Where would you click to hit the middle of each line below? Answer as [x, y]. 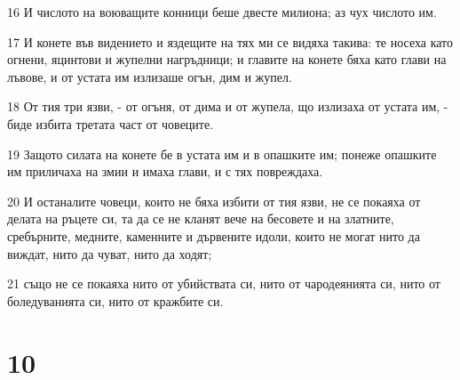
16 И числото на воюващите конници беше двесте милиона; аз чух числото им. [222, 12]
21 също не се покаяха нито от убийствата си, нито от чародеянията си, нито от [224, 283]
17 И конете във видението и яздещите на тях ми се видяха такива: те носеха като [230, 41]
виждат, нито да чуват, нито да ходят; [110, 253]
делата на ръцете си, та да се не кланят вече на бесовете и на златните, [201, 218]
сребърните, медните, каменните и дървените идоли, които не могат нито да [214, 235]
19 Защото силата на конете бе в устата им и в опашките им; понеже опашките [222, 154]
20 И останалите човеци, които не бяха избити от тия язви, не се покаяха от [214, 201]
